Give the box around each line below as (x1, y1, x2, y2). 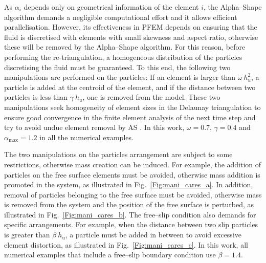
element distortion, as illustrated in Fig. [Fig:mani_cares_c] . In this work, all (4, 239, 248, 250)
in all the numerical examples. (39, 131, 134, 142)
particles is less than (4, 92, 68, 102)
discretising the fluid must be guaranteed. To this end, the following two (4, 61, 231, 72)
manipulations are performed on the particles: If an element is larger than (4, 72, 235, 82)
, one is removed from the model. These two (82, 92, 220, 102)
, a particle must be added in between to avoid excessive (65, 229, 241, 240)
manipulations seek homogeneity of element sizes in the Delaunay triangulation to (4, 101, 261, 112)
